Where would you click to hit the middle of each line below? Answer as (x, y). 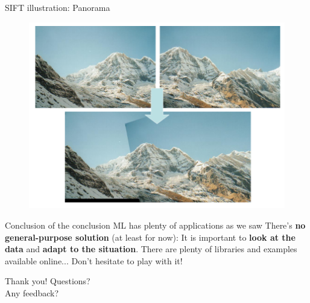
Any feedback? (32, 292)
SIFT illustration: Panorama (58, 7)
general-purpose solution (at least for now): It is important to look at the (150, 237)
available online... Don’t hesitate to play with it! (94, 260)
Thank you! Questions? (48, 281)
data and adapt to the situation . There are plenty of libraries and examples (151, 249)
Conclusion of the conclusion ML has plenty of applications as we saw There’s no (155, 225)
